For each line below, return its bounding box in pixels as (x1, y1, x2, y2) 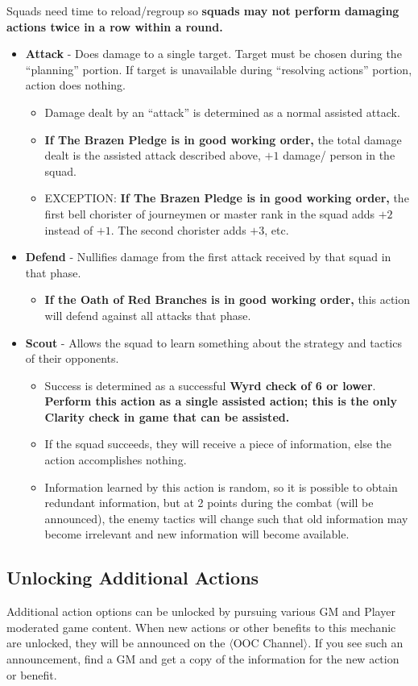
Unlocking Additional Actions (6, 565, 259, 590)
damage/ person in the (283, 147, 395, 164)
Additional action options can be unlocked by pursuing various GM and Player (6, 603, 395, 620)
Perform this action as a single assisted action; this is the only (44, 393, 398, 410)
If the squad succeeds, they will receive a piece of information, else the (44, 435, 392, 452)
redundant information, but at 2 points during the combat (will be (44, 494, 374, 511)
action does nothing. (25, 77, 126, 94)
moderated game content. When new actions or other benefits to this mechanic (6, 618, 396, 635)
